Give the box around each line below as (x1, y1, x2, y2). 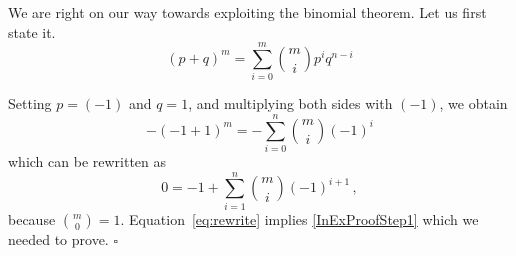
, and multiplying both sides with (188, 93, 393, 114)
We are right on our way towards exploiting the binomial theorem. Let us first (8, 2, 487, 22)
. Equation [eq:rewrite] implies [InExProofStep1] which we (120, 208, 479, 229)
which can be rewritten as (8, 151, 167, 172)
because (8, 208, 56, 229)
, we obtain (439, 93, 508, 114)
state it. (8, 21, 56, 42)
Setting (8, 93, 52, 114)
